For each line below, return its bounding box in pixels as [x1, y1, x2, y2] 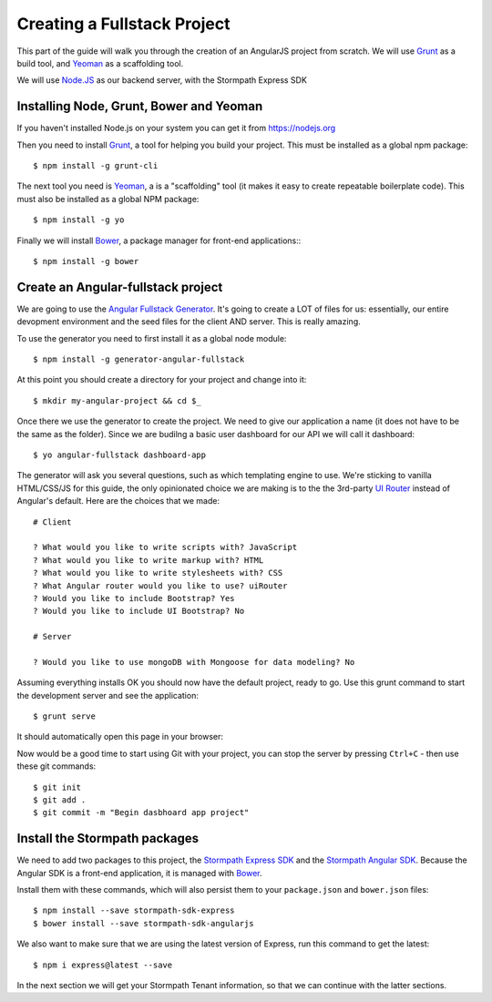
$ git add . [33, 794, 87, 805]
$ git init [33, 782, 82, 792]
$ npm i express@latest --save [33, 959, 173, 970]
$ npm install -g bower [33, 256, 139, 266]
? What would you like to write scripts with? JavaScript [33, 542, 298, 553]
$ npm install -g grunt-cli [33, 160, 159, 171]
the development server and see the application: [16, 690, 200, 700]
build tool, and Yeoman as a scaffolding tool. [16, 57, 184, 68]
